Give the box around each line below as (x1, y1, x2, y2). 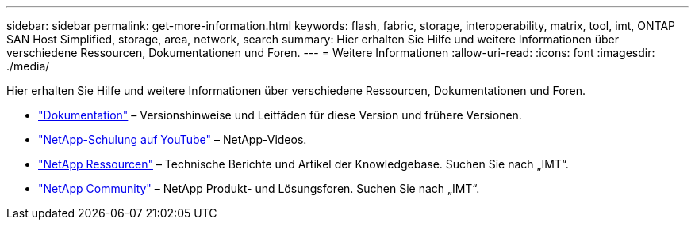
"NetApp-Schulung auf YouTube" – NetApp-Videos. (38, 133, 307, 146)
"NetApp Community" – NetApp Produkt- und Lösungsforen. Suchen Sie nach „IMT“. (38, 182, 480, 195)
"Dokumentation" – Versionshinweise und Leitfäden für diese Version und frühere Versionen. (38, 108, 522, 122)
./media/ (6, 59, 50, 73)
